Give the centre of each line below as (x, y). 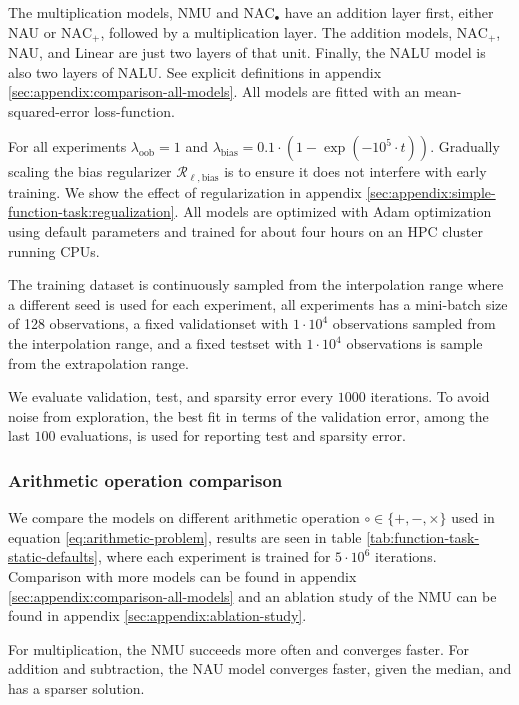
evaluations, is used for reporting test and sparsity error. (233, 435)
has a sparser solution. (76, 687)
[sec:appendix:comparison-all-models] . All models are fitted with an (214, 91)
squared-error (49, 110)
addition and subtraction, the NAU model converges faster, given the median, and (260, 668)
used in (473, 517)
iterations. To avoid (430, 396)
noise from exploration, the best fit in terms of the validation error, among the (248, 415)
